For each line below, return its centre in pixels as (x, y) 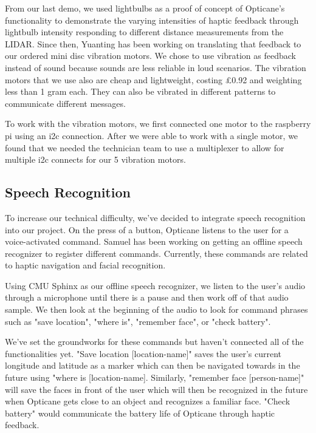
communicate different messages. (65, 103)
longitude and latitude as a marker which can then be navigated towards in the (153, 365)
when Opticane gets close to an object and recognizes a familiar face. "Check (148, 401)
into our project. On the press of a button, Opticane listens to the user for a (147, 229)
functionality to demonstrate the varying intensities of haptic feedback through (152, 20)
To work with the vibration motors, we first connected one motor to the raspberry (158, 124)
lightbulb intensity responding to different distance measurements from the (144, 32)
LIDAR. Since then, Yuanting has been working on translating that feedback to (153, 43)
